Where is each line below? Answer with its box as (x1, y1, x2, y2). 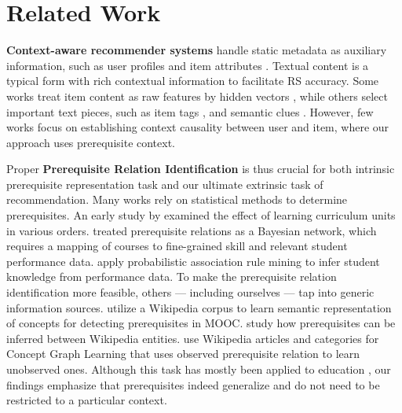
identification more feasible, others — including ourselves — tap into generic (6, 284, 375, 301)
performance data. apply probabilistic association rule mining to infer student (6, 253, 380, 269)
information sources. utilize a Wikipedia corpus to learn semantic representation (6, 299, 392, 315)
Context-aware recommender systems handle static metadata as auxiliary (6, 42, 387, 58)
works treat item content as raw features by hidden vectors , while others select (6, 87, 388, 104)
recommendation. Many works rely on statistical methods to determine (6, 191, 348, 208)
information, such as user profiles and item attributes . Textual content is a (6, 57, 369, 73)
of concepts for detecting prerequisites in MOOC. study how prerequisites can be (6, 315, 396, 331)
